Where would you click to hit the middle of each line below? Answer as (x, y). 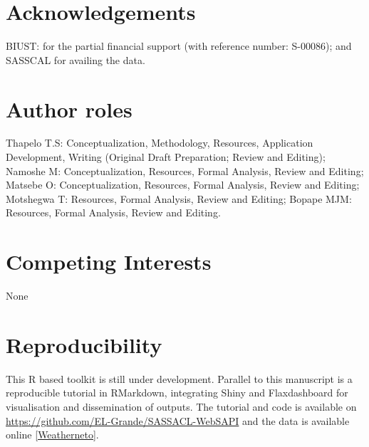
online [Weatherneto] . (52, 435)
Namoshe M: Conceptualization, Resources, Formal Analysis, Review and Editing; (185, 170)
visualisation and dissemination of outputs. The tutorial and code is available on (181, 407)
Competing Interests (109, 262)
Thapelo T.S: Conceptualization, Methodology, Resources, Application (160, 143)
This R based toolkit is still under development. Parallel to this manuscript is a (179, 378)
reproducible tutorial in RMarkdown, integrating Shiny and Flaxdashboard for (177, 393)
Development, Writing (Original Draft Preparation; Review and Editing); (166, 157)
